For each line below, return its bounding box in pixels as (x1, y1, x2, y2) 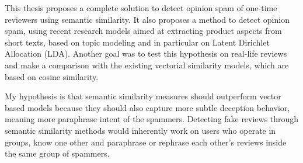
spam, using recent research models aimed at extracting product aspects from (5, 25, 282, 37)
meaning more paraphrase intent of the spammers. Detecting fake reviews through (5, 113, 299, 125)
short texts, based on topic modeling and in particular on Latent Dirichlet (5, 36, 270, 48)
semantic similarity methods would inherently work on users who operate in (5, 124, 276, 136)
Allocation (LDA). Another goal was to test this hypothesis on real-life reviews (5, 47, 287, 60)
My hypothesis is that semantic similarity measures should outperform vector (5, 90, 281, 102)
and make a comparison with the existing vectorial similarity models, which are (5, 58, 289, 71)
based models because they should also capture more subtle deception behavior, (5, 101, 290, 113)
